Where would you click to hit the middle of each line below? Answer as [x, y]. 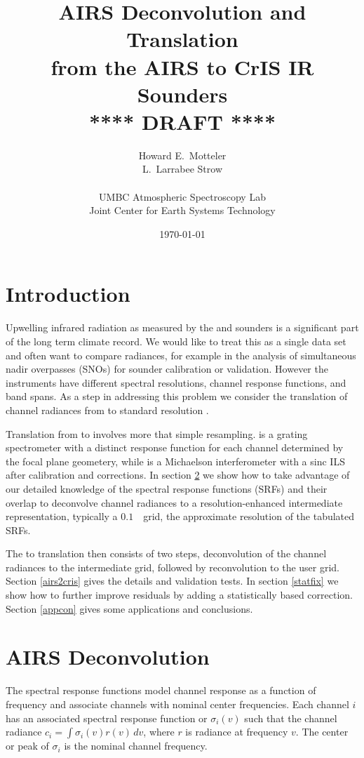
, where [159, 732]
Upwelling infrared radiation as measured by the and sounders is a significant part [182, 327]
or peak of [27, 746]
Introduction [68, 294]
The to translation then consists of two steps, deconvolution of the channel [166, 553]
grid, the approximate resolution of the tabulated [249, 516]
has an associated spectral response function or [107, 718]
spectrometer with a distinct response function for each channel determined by [175, 447]
